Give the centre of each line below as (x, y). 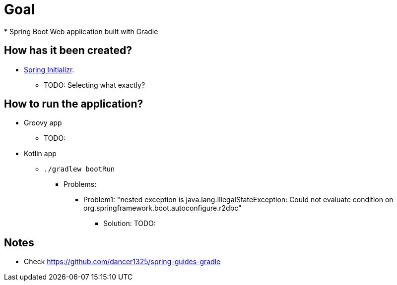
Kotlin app (40, 154)
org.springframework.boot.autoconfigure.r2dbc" (163, 208)
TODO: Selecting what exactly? (95, 85)
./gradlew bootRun (79, 169)
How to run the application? (74, 104)
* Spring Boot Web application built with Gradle (81, 31)
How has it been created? (68, 51)
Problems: (80, 184)
